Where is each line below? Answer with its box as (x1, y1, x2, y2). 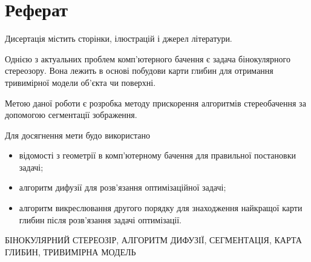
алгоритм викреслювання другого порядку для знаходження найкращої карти (19, 201, 303, 214)
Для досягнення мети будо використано (5, 128, 151, 141)
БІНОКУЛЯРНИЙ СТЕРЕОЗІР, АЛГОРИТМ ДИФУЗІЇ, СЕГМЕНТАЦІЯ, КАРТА (5, 234, 302, 246)
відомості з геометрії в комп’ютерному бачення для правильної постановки (19, 149, 296, 162)
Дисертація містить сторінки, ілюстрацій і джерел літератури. (5, 32, 232, 45)
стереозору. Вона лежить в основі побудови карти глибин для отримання (5, 64, 273, 77)
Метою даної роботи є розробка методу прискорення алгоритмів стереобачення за (5, 96, 306, 109)
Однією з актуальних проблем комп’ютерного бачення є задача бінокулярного (5, 52, 290, 65)
